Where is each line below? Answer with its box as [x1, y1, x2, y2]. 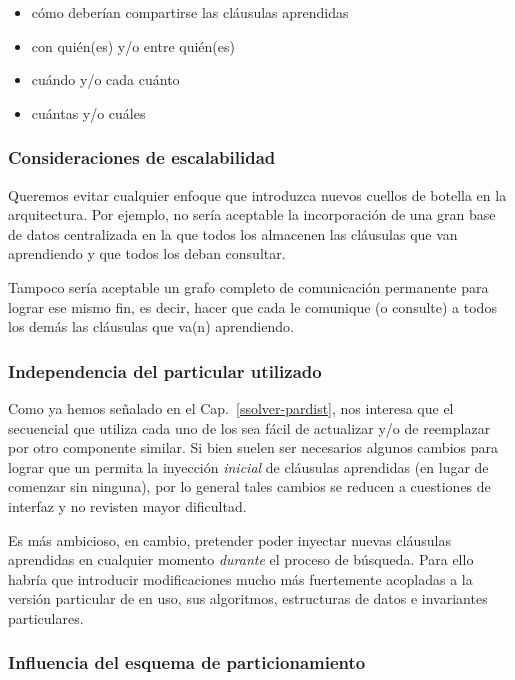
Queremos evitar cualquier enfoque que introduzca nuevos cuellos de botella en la [8, 184, 507, 205]
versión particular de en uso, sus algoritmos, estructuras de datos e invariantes [8, 588, 488, 609]
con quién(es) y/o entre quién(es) [31, 35, 235, 56]
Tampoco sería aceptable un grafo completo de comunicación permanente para [8, 276, 489, 297]
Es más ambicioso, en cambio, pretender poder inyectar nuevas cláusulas [8, 529, 451, 550]
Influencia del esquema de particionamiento [8, 650, 366, 675]
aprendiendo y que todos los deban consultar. [8, 243, 286, 264]
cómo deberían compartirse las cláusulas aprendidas [31, 2, 349, 22]
